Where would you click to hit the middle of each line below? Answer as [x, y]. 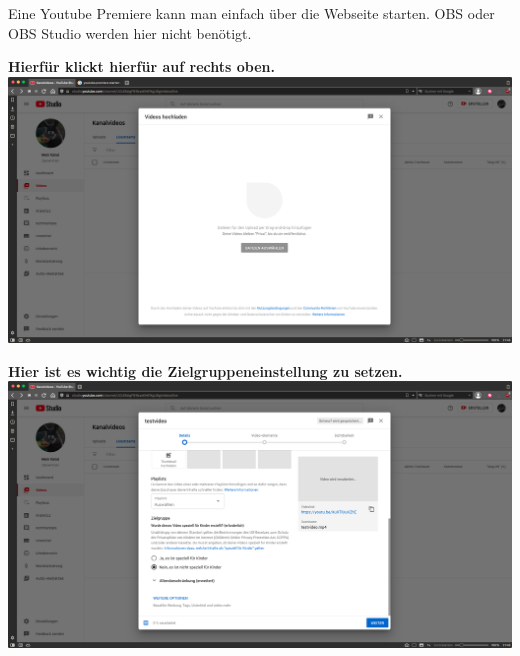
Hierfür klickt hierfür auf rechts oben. [141, 66]
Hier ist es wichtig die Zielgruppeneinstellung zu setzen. [205, 370]
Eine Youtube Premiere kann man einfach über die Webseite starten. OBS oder [251, 13]
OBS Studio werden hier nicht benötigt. [130, 32]
